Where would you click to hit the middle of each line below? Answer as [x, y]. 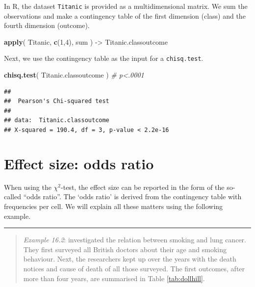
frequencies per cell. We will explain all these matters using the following [114, 206]
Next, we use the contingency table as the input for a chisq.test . [104, 58]
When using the [28, 187]
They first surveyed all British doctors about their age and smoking [125, 249]
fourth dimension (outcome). [47, 25]
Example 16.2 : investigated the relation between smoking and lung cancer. [135, 240]
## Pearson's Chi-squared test [57, 101]
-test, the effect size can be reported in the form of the [143, 187]
